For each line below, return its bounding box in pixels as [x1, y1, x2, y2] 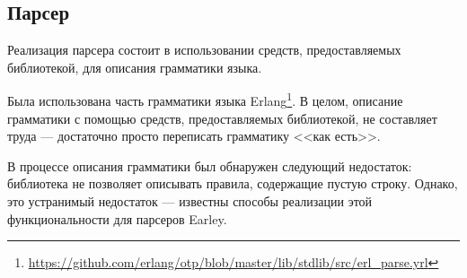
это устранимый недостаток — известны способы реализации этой [7, 192, 373, 211]
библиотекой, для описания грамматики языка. [7, 57, 262, 76]
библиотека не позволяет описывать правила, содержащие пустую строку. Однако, [7, 174, 458, 193]
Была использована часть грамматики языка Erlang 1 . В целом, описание [7, 89, 403, 110]
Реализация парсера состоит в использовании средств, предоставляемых [7, 40, 401, 59]
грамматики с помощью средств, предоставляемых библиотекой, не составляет [7, 109, 437, 127]
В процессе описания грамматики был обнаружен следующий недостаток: [7, 156, 412, 175]
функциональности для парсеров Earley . [7, 209, 227, 228]
